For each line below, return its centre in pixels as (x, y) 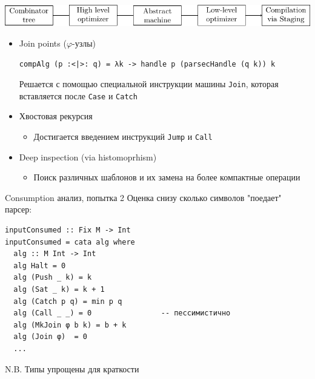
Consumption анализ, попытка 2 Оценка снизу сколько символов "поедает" (143, 197)
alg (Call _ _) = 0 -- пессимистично (122, 313)
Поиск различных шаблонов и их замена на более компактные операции (167, 177)
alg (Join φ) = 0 (51, 337)
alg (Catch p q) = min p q (68, 301)
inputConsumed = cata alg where (70, 242)
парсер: (18, 209)
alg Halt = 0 (40, 265)
